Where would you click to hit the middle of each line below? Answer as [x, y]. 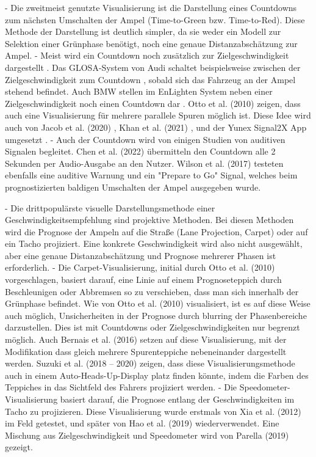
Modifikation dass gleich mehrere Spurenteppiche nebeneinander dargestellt [146, 351]
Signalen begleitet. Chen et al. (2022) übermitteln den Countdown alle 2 [140, 151]
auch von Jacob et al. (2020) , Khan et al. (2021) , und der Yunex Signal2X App [156, 127]
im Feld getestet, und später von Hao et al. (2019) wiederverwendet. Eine [142, 423]
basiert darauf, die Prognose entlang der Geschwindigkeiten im [177, 399]
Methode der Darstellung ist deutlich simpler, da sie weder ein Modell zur [143, 31]
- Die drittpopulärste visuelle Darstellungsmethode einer [110, 207]
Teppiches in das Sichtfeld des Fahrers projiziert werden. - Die [121, 387]
